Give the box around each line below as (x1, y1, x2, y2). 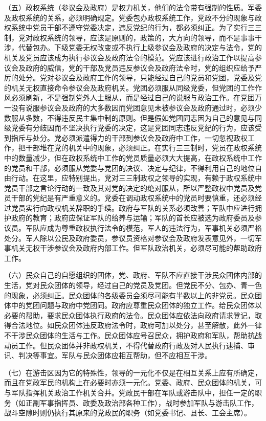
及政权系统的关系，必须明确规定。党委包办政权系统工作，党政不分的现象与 (4, 12, 255, 23)
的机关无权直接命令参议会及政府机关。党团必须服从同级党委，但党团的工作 (4, 82, 255, 93)
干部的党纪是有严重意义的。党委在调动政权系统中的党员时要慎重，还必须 (11, 192, 255, 203)
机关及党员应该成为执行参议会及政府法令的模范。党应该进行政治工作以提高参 (4, 52, 262, 62)
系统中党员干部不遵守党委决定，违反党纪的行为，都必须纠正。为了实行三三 (11, 22, 262, 33)
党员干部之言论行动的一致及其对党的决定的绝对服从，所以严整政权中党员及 (4, 182, 255, 193)
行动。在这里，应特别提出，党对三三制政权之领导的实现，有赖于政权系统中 (11, 172, 262, 183)
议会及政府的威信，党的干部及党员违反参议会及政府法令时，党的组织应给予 (4, 62, 255, 73)
